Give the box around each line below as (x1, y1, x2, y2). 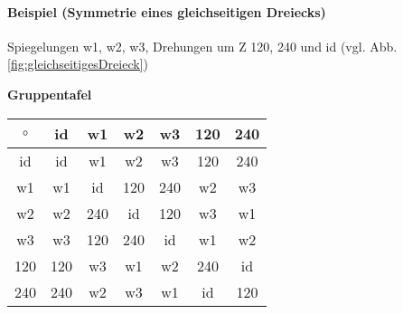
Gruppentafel (7, 84, 92, 103)
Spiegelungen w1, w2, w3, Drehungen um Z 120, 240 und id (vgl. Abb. (7, 36, 398, 55)
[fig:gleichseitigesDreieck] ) (7, 54, 148, 73)
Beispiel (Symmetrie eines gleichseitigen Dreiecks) (7, 2, 326, 21)
